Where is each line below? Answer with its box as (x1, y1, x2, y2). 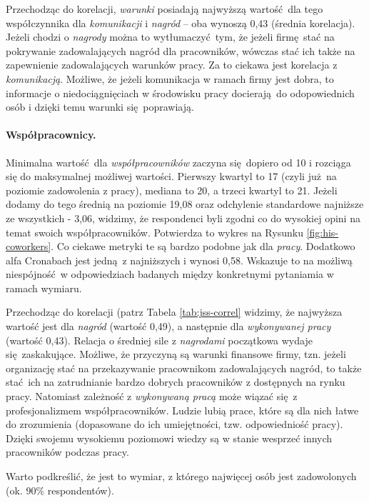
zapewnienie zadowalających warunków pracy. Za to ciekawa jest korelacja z (6, 57, 338, 72)
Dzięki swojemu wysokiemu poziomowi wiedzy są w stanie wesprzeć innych (6, 430, 333, 445)
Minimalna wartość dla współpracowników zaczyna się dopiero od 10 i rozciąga (6, 154, 351, 169)
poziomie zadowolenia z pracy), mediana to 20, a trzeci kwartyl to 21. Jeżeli (6, 182, 338, 197)
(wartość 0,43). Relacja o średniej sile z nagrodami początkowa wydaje (6, 332, 313, 347)
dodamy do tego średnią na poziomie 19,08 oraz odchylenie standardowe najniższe (6, 196, 364, 211)
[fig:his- (306, 224, 339, 239)
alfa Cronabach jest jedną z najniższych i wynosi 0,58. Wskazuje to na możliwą (6, 252, 353, 267)
